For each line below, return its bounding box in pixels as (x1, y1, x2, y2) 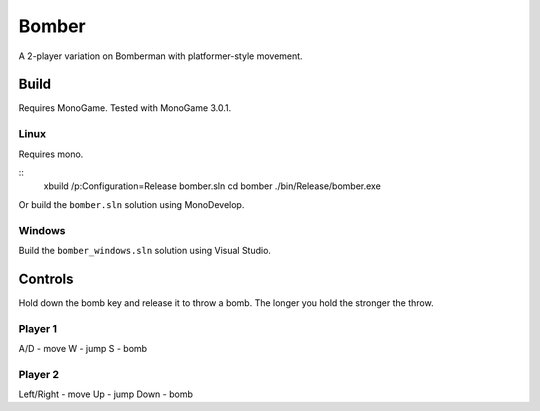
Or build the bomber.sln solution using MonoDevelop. (18, 198, 245, 210)
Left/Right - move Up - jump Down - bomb (18, 388, 194, 400)
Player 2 (18, 367, 60, 381)
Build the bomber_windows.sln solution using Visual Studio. (18, 244, 272, 256)
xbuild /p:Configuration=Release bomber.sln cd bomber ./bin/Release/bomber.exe (43, 180, 382, 192)
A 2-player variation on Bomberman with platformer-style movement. (18, 50, 304, 62)
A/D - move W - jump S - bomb (18, 342, 148, 354)
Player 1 (18, 321, 58, 335)
